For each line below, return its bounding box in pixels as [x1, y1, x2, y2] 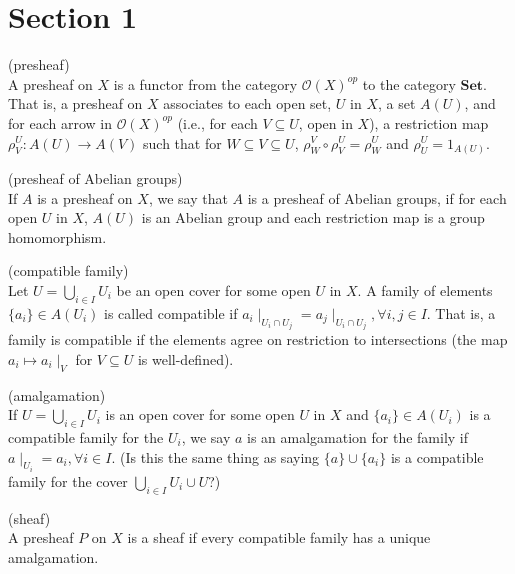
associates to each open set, [163, 93, 332, 114]
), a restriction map [369, 112, 489, 133]
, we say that [148, 187, 228, 208]
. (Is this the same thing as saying [111, 446, 320, 467]
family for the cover [8, 471, 128, 492]
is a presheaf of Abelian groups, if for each [247, 187, 507, 208]
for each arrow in [8, 112, 112, 133]
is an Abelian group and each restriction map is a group [141, 207, 485, 228]
